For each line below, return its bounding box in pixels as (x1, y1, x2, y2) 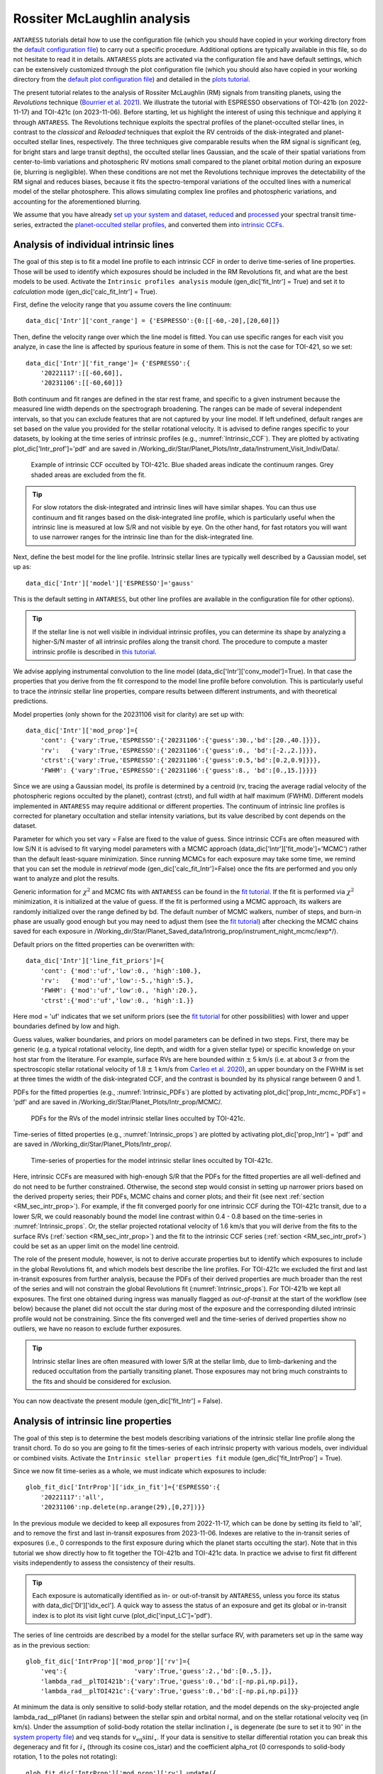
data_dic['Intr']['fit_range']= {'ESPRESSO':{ (26, 359, 191, 367)
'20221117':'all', (40, 1493, 105, 1501)
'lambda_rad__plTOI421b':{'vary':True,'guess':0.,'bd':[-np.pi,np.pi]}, (40, 1677, 299, 1685)
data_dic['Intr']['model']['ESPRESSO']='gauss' (26, 579, 194, 587)
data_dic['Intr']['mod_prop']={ (26, 726, 138, 734)
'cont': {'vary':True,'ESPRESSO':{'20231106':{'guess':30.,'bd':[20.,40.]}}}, (40, 737, 321, 744)
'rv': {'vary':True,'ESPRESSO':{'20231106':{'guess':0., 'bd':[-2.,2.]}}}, (40, 746, 318, 754)
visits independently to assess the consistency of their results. (13, 1558, 196, 1568)
